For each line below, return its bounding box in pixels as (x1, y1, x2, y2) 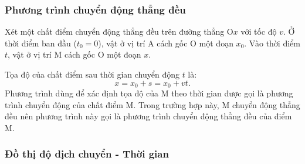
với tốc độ (240, 25, 277, 38)
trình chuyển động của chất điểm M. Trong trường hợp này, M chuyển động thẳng (5, 98, 300, 111)
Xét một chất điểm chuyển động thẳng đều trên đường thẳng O (5, 25, 233, 38)
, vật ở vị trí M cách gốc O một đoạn (8, 48, 141, 61)
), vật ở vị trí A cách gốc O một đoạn (98, 36, 233, 49)
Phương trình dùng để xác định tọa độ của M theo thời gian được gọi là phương (5, 87, 293, 99)
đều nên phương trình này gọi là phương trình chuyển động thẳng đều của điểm (5, 110, 292, 122)
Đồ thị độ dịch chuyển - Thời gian (5, 146, 169, 161)
